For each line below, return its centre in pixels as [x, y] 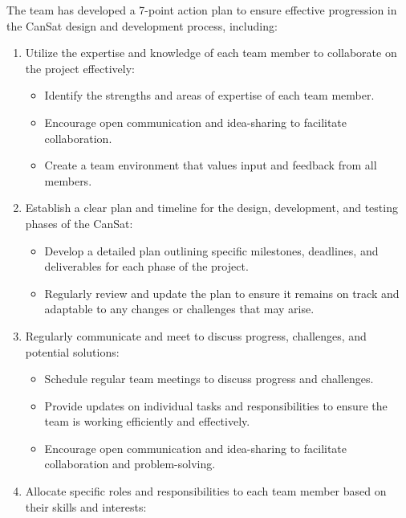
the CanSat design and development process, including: [142, 25]
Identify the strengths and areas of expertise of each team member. [209, 95]
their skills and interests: [86, 506]
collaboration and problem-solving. [130, 464]
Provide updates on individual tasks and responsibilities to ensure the [216, 405]
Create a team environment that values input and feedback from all [211, 165]
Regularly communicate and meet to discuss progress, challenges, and [196, 335]
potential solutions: [72, 351]
